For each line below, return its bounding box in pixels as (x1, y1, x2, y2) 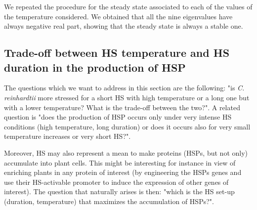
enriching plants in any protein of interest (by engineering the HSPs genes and (4, 167, 242, 177)
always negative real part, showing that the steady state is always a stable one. (4, 21, 243, 31)
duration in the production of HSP (4, 59, 186, 75)
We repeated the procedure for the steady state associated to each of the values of (4, 1, 253, 11)
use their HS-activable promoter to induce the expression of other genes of (4, 176, 229, 187)
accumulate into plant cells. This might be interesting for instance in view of (4, 157, 236, 168)
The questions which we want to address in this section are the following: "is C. (4, 83, 245, 93)
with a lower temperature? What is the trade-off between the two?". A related (4, 102, 240, 112)
